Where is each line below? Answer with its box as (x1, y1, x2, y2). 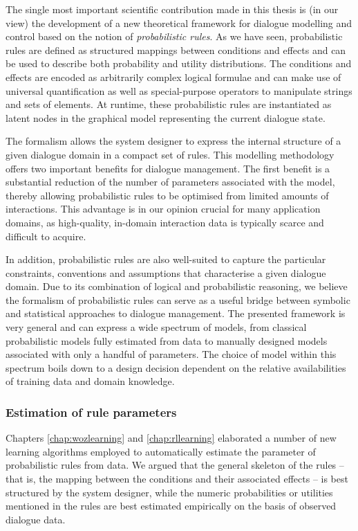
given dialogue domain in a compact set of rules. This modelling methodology (6, 147, 335, 161)
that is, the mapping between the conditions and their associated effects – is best (6, 471, 348, 486)
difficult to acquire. (6, 228, 86, 243)
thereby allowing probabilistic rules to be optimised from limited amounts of (6, 188, 329, 202)
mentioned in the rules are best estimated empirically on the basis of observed (6, 498, 337, 513)
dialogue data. (6, 512, 66, 526)
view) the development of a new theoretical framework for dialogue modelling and (6, 15, 352, 30)
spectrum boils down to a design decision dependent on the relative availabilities (6, 360, 346, 375)
